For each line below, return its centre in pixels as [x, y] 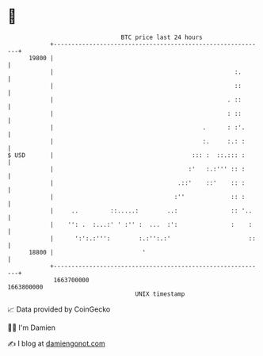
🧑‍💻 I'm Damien [32, 327]
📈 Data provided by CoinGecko [59, 309]
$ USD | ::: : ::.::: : [126, 155]
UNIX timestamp [160, 294]
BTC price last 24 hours [162, 37]
